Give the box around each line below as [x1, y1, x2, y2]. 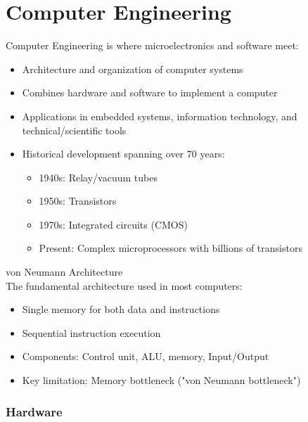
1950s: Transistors [39, 193, 117, 208]
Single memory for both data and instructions [22, 302, 220, 316]
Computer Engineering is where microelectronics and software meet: [6, 38, 299, 53]
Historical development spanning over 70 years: [22, 146, 225, 161]
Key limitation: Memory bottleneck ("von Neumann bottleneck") [22, 373, 301, 388]
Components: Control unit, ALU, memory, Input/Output [22, 349, 269, 364]
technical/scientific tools [22, 122, 127, 137]
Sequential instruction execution [22, 325, 161, 340]
